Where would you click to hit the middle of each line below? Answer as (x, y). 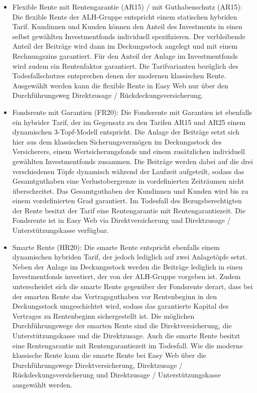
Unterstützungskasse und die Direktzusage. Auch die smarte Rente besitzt (126, 335)
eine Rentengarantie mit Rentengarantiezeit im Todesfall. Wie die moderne (127, 345)
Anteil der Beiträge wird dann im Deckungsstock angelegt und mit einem (125, 46)
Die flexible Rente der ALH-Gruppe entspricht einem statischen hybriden (125, 16)
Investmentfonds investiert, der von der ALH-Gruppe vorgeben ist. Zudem (126, 276)
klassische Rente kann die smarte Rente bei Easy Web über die (109, 355)
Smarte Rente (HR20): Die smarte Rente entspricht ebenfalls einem (116, 247)
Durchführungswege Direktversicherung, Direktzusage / (97, 365)
